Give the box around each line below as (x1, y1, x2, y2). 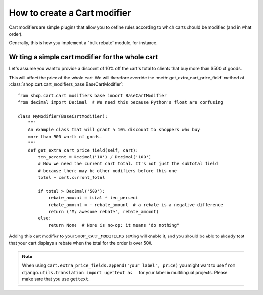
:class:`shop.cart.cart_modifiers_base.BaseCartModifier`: (9, 81, 124, 87)
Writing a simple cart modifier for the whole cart (9, 53, 158, 61)
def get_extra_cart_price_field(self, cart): (27, 147, 139, 153)
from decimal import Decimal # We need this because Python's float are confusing (18, 99, 224, 105)
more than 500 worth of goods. (27, 134, 103, 139)
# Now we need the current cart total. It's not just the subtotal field (38, 161, 218, 167)
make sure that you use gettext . (22, 276, 90, 282)
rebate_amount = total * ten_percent (48, 195, 139, 201)
